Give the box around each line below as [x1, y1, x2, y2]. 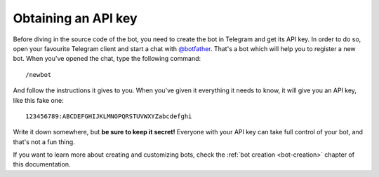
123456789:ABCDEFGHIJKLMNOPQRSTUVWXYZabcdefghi [25, 112, 192, 120]
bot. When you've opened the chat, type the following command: [13, 55, 201, 63]
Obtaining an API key [13, 10, 138, 26]
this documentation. [13, 160, 71, 169]
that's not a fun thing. [13, 137, 75, 146]
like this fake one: [13, 96, 64, 104]
